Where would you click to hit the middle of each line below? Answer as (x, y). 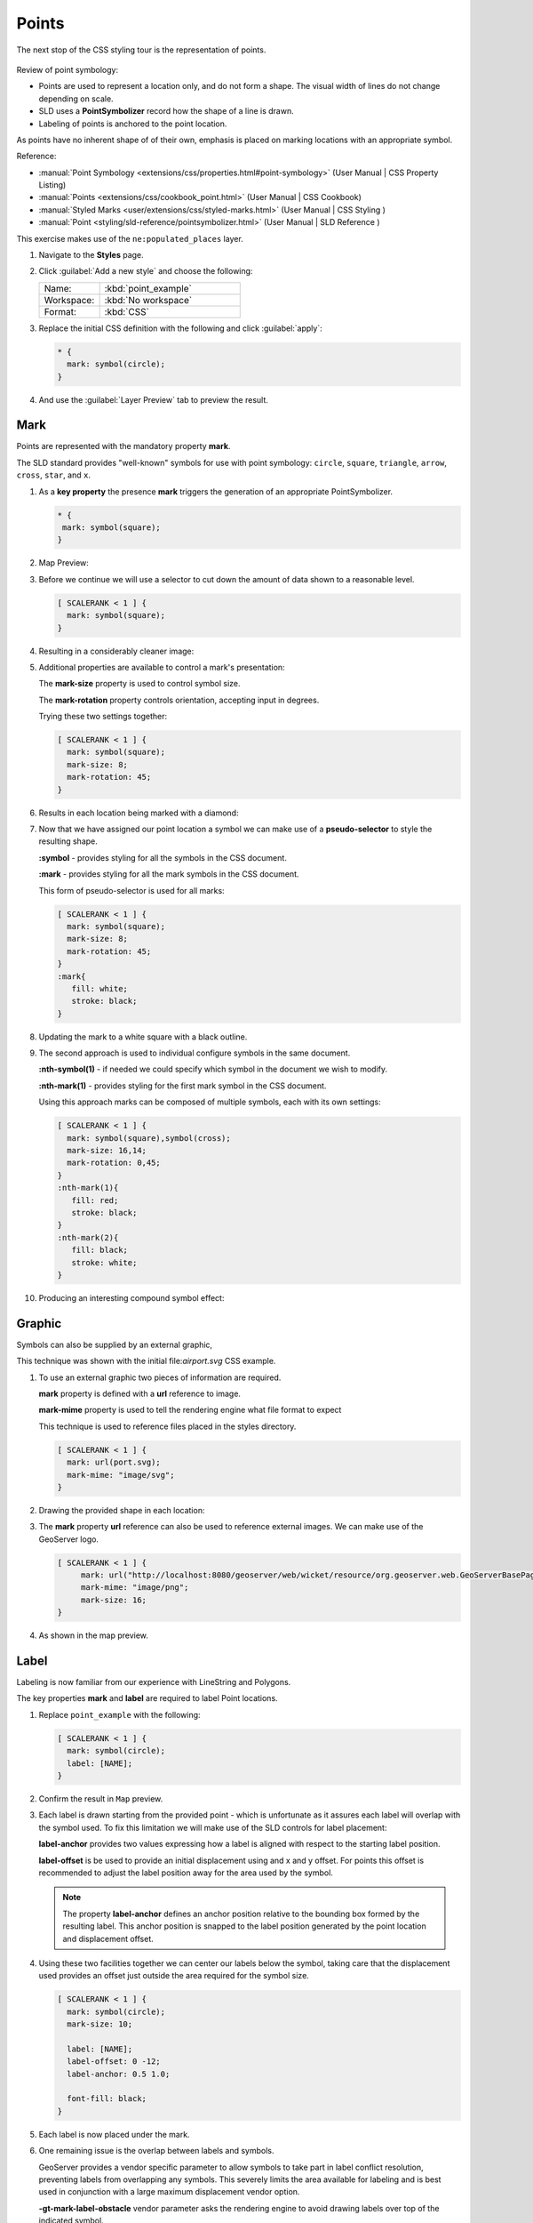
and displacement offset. (108, 1938)
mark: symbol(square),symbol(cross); (149, 1138)
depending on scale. (76, 99)
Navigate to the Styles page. (91, 255)
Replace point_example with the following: (119, 1714)
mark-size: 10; (100, 2024)
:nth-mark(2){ (88, 1237)
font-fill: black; (107, 2099)
